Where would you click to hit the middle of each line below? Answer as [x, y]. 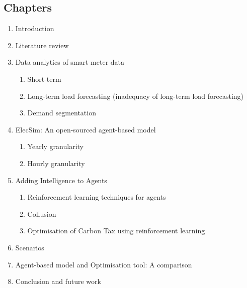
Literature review [42, 45]
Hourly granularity [56, 163]
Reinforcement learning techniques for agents [97, 197]
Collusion [42, 213]
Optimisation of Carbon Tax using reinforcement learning [116, 231]
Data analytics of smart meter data [70, 62]
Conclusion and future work [58, 281]
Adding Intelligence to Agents [61, 180]
